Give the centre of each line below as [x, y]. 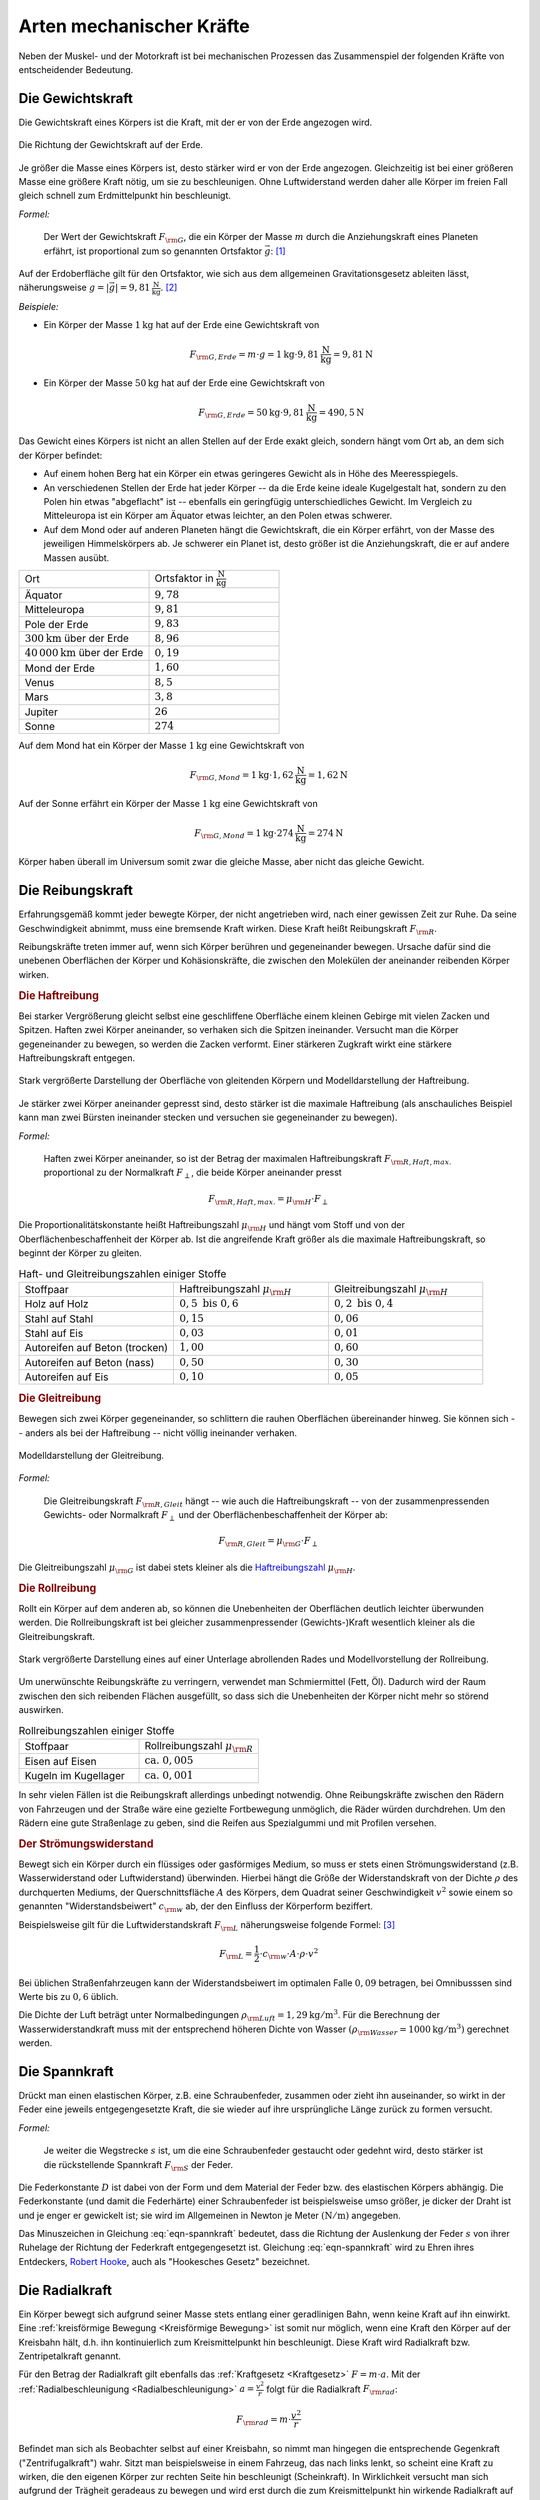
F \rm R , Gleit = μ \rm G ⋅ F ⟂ [268, 1542]
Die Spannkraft [66, 2071]
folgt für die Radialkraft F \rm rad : [332, 2390]
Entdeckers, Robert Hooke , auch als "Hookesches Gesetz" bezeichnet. [164, 2261]
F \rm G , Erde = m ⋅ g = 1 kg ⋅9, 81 [254, 355]
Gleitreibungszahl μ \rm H [391, 1289]
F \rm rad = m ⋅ [264, 2420]
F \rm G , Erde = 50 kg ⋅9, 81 [251, 413]
